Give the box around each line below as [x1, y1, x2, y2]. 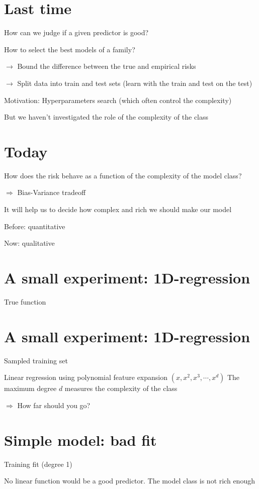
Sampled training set [4, 355, 68, 365]
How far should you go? [17, 400, 91, 410]
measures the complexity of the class [64, 383, 178, 394]
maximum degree [4, 383, 57, 394]
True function [4, 296, 46, 307]
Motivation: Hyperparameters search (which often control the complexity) [4, 94, 232, 105]
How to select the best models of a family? [4, 44, 135, 54]
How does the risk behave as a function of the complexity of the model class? [4, 170, 242, 180]
